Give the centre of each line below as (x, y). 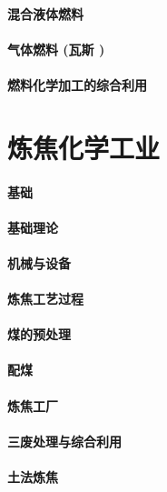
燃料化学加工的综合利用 (77, 84)
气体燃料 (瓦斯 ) (56, 49)
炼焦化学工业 (84, 147)
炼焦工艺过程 (45, 299)
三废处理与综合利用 (64, 441)
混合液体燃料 (45, 13)
